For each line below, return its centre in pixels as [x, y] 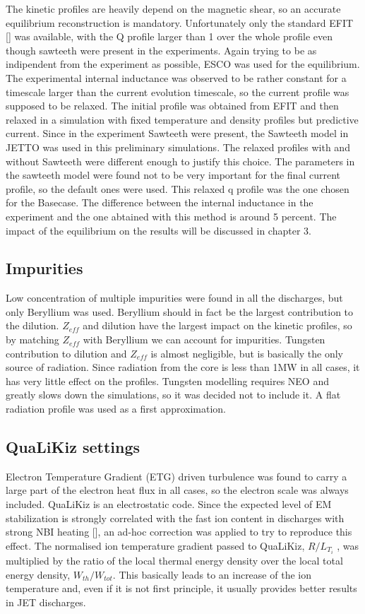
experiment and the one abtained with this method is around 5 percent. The [171, 216]
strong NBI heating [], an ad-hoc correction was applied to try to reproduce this [179, 532]
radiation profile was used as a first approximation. [116, 409]
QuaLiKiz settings [73, 447]
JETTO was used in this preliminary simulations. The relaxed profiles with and [178, 147]
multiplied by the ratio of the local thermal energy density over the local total [174, 560]
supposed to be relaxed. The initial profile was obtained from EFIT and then [172, 106]
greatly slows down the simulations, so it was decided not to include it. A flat [173, 395]
